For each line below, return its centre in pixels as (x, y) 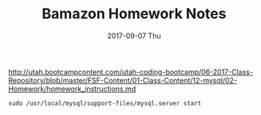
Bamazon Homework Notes (134, 14)
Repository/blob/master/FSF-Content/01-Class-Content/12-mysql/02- (123, 80)
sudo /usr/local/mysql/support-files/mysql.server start (105, 103)
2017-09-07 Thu (134, 36)
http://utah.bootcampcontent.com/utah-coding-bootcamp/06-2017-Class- (131, 71)
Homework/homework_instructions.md (72, 89)
